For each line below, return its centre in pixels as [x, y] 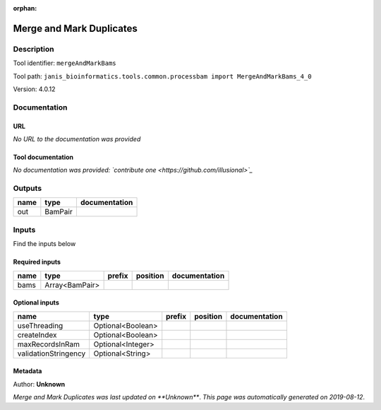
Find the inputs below [44, 244]
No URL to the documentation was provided [77, 139]
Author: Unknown [39, 384]
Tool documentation [43, 157]
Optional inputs [36, 303]
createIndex [37, 334]
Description [34, 49]
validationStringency [52, 353]
